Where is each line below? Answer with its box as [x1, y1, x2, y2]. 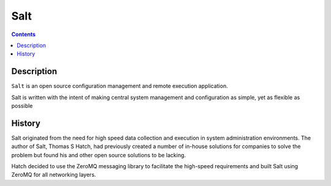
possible [11, 102, 33, 110]
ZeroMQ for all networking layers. [11, 171, 96, 179]
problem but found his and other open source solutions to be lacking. [11, 151, 186, 158]
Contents [11, 31, 36, 38]
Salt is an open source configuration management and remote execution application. [11, 83, 228, 90]
